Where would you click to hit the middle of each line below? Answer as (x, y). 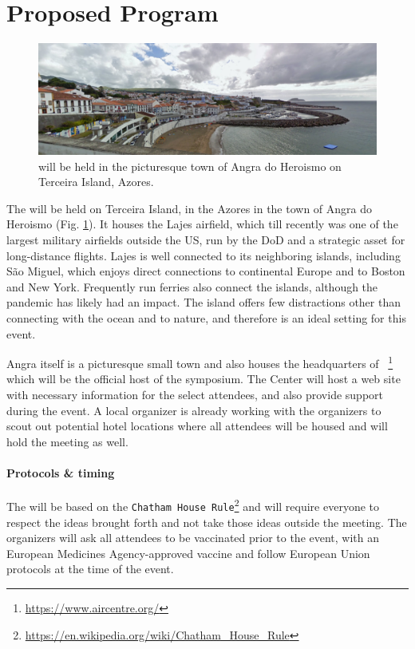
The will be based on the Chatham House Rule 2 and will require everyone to (193, 505)
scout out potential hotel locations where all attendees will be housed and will (197, 426)
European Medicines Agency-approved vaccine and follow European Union (188, 553)
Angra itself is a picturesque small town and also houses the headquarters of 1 (200, 362)
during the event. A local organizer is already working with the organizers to (194, 410)
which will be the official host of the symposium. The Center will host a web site (204, 379)
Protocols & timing (61, 473)
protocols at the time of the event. (90, 569)
